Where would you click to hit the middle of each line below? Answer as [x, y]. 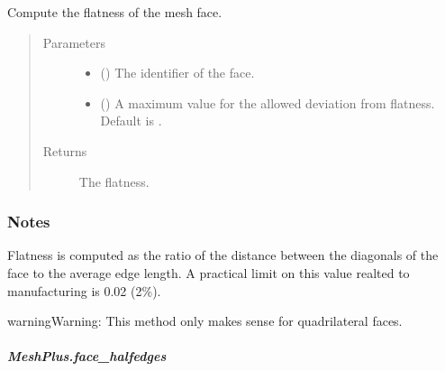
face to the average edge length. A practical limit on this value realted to [209, 272]
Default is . [131, 121]
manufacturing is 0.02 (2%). [84, 290]
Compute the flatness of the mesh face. [115, 12]
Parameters [74, 42]
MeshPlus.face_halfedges [87, 356]
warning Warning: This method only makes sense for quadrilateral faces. [205, 321]
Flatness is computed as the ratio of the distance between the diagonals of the [223, 255]
